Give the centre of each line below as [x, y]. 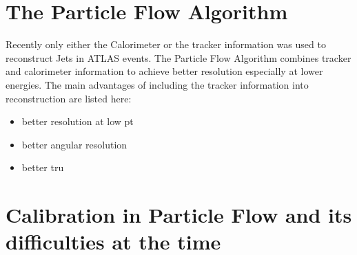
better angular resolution [74, 144]
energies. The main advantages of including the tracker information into [157, 84]
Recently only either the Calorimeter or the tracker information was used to [166, 44]
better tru [43, 167]
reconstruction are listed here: [69, 98]
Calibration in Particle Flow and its [179, 215]
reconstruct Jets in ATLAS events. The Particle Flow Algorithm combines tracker [178, 57]
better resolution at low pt [78, 121]
